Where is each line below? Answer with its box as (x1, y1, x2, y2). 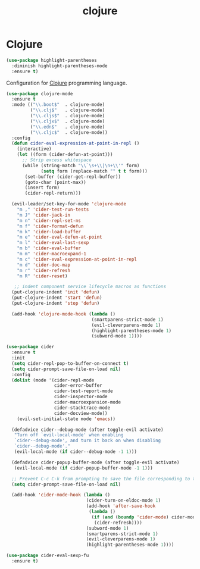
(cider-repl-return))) (24, 190, 82, 196)
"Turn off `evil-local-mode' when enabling (14, 432, 124, 438)
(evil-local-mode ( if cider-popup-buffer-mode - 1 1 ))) (14, 465, 153, 471)
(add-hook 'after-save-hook (86, 503, 156, 509)
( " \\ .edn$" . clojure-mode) (30, 124, 105, 130)
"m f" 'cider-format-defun (17, 223, 84, 229)
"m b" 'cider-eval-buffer (17, 245, 82, 251)
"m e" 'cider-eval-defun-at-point (17, 234, 102, 240)
